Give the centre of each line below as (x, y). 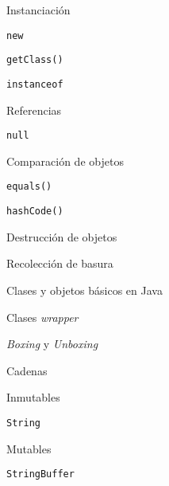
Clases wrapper (42, 317)
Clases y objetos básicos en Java (84, 290)
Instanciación (38, 10)
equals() (29, 187)
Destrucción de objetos (62, 236)
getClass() (35, 60)
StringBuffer (40, 474)
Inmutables (33, 397)
